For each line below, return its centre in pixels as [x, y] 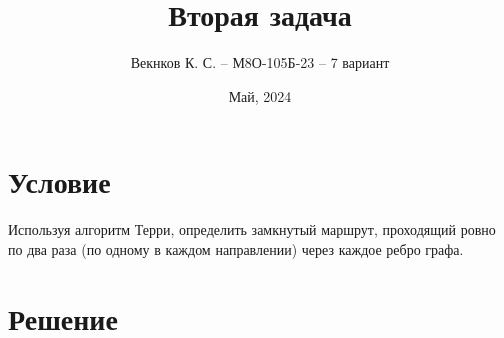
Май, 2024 [260, 95]
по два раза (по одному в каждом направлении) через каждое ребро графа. [236, 248]
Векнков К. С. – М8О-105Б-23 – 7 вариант [260, 62]
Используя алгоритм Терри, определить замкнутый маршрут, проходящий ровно [252, 229]
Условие [59, 181]
